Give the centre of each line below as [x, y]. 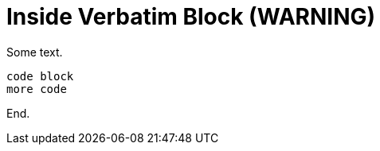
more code [37, 89]
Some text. [35, 52]
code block [40, 76]
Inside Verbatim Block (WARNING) [191, 17]
